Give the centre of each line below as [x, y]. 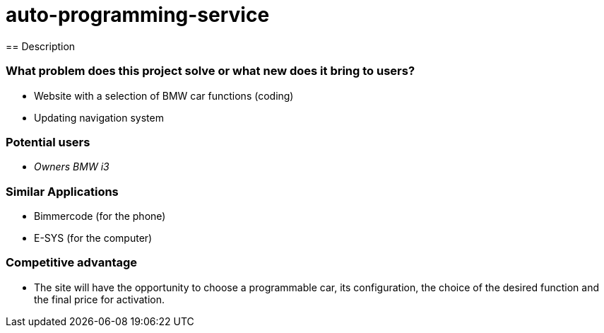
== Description [41, 46]
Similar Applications [62, 191]
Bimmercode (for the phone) [100, 216]
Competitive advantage [72, 263]
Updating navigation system [99, 117]
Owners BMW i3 [72, 167]
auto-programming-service [138, 15]
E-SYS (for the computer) [93, 238]
